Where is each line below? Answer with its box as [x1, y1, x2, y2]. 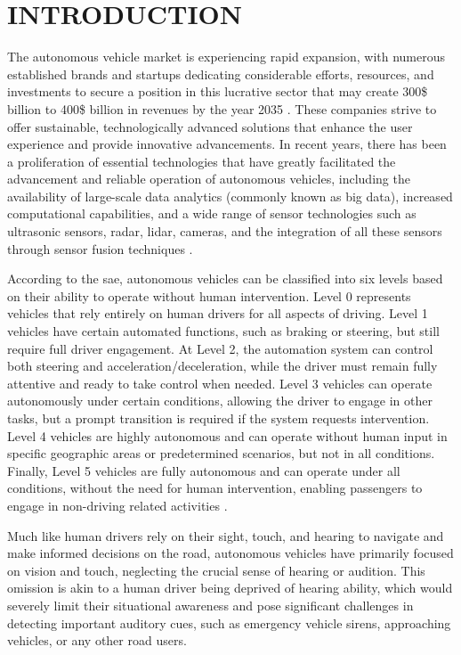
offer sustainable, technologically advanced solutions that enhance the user [7, 117, 413, 135]
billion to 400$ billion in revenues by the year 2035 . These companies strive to [7, 99, 437, 118]
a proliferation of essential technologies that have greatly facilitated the [7, 151, 396, 170]
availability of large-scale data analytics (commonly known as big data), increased [7, 186, 453, 205]
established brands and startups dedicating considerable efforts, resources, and [7, 64, 434, 83]
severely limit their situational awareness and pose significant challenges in [7, 595, 414, 614]
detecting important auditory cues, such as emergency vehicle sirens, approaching [7, 613, 451, 632]
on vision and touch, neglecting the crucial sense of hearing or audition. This [7, 561, 425, 579]
